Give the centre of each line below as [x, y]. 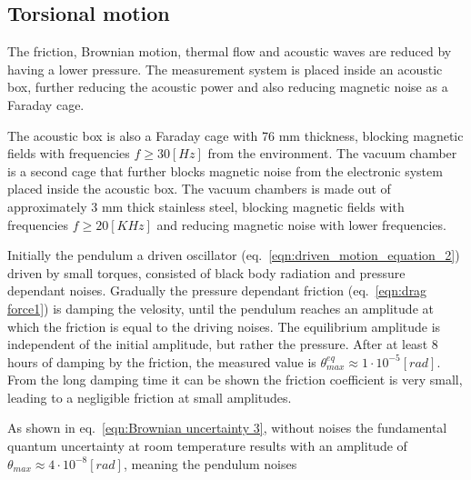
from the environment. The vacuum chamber [332, 153]
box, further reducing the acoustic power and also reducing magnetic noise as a [228, 87]
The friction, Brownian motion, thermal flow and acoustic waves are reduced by [230, 51]
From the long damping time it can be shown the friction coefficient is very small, [235, 380]
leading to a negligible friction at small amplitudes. [150, 397]
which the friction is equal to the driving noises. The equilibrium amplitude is [224, 326]
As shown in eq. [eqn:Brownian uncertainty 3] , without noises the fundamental [227, 428]
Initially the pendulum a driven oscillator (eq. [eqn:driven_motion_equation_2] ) [234, 255]
